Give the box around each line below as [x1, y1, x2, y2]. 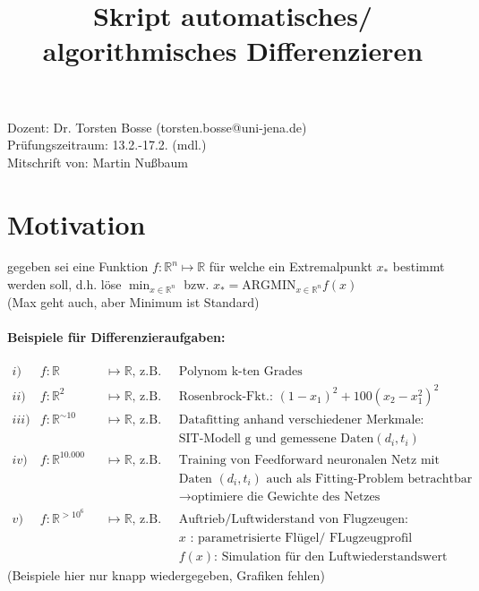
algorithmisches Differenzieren [42, 32, 423, 69]
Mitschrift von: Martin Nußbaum [7, 152, 189, 171]
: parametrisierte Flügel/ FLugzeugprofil [190, 532, 413, 545]
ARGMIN [242, 279, 296, 293]
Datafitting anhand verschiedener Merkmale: [178, 414, 424, 427]
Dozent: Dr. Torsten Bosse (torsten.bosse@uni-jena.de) [7, 117, 307, 136]
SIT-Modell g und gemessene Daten [178, 433, 374, 446]
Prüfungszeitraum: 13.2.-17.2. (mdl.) [7, 135, 207, 154]
